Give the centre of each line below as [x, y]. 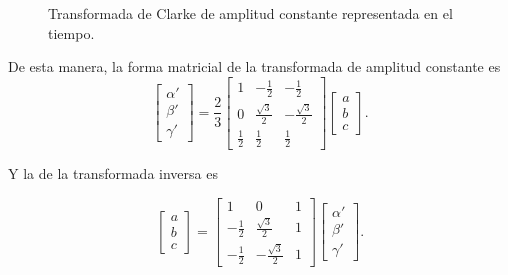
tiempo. [71, 32]
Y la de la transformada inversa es [113, 173]
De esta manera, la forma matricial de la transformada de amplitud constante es [254, 66]
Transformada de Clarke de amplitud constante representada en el [250, 13]
